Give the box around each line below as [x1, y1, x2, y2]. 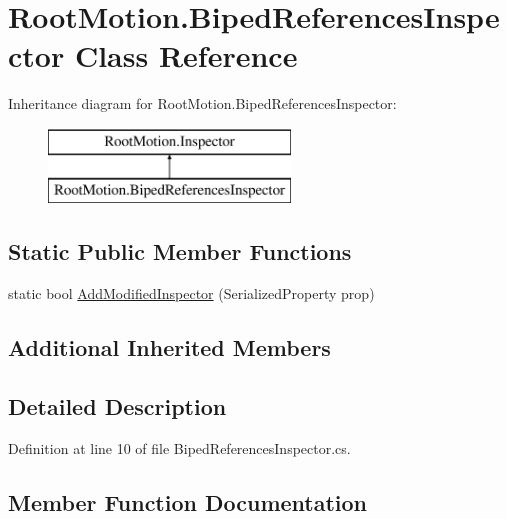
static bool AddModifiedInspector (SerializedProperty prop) [8, 283, 375, 304]
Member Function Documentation [8, 486, 368, 517]
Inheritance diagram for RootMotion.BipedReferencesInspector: [8, 93, 397, 114]
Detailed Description [8, 391, 227, 422]
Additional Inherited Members [8, 332, 331, 363]
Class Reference [74, 35, 298, 76]
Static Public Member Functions [8, 236, 352, 267]
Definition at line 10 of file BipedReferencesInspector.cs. [8, 437, 351, 458]
